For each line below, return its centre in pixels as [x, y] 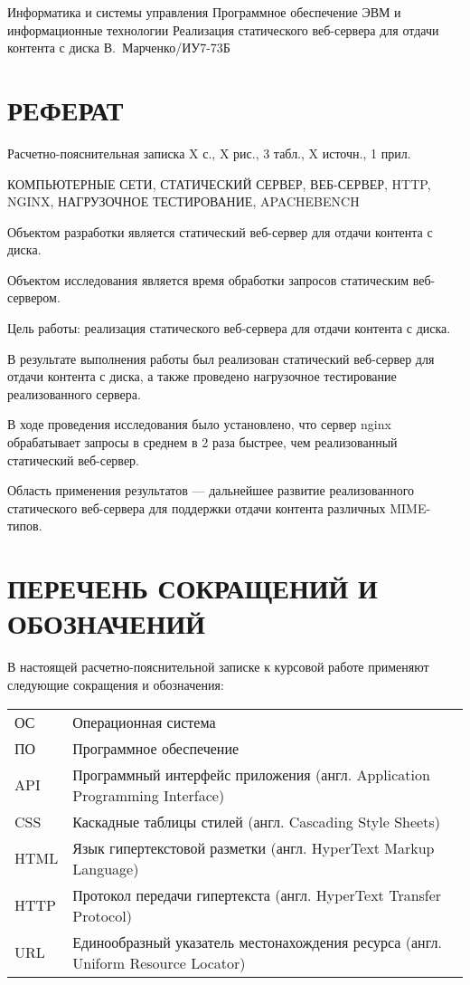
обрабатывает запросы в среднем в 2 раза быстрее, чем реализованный [202, 442]
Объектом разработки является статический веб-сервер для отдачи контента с [220, 231]
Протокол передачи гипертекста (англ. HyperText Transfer [257, 894]
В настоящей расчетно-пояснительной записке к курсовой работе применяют [218, 667]
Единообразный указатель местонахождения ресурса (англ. [257, 942]
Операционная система [144, 722]
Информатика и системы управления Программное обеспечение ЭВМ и [204, 12]
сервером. [34, 297]
